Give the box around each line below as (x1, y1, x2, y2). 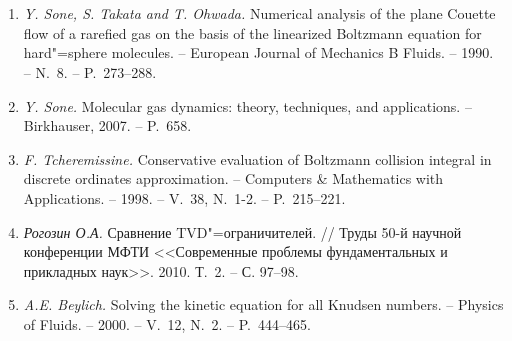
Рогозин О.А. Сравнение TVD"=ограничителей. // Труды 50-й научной (23, 221, 462, 242)
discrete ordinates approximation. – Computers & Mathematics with (23, 168, 444, 189)
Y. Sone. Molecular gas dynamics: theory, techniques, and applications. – (23, 95, 472, 116)
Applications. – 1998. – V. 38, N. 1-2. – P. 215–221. (23, 187, 346, 208)
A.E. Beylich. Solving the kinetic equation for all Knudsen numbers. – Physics (23, 294, 504, 315)
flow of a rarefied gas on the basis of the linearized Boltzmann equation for (23, 22, 482, 43)
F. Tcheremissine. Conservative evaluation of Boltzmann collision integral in (23, 148, 492, 169)
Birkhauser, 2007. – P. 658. (23, 115, 192, 136)
